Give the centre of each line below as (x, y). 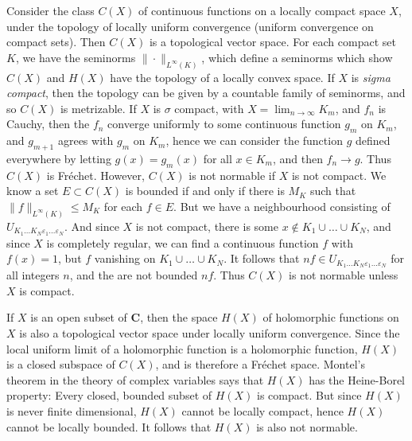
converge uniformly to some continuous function (224, 124)
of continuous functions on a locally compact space (262, 10)
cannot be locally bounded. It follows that (109, 426)
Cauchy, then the (48, 124)
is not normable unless (344, 275)
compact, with (209, 108)
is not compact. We (339, 175)
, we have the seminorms (76, 57)
